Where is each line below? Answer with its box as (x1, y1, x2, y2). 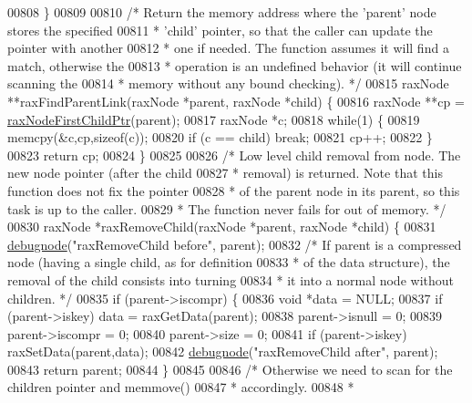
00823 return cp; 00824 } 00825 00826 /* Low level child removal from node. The (7, 145, 461, 164)
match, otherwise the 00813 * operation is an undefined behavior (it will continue (7, 56, 462, 75)
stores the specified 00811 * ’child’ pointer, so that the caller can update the (7, 20, 433, 39)
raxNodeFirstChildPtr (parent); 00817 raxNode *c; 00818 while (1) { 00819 (7, 109, 420, 129)
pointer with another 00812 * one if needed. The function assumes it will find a (7, 38, 449, 57)
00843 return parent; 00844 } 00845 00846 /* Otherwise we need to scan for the (7, 359, 453, 378)
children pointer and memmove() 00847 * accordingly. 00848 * (7, 377, 354, 397)
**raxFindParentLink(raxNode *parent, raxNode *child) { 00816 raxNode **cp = (7, 91, 465, 110)
